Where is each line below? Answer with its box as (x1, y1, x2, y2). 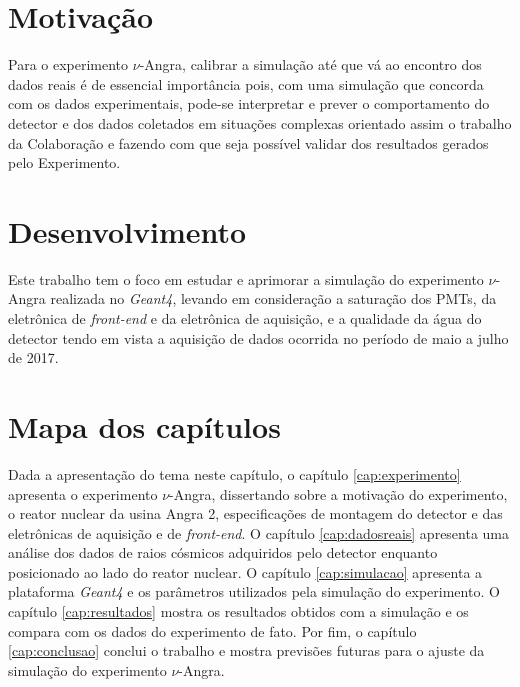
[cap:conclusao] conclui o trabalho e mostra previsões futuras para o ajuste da (8, 640, 485, 661)
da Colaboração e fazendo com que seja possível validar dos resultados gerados (8, 132, 489, 153)
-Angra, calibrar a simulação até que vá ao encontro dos (139, 54, 482, 75)
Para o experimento (8, 54, 129, 75)
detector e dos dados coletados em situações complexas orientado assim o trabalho (8, 112, 512, 133)
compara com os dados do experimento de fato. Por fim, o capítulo (8, 620, 417, 641)
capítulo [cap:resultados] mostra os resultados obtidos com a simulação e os (8, 601, 469, 622)
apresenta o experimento (8, 483, 158, 504)
